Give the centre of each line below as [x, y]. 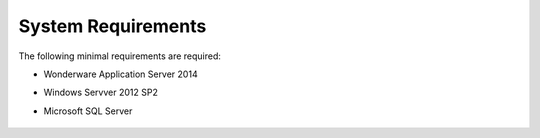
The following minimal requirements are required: [120, 56]
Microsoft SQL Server [88, 111]
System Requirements [112, 26]
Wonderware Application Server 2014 [121, 74]
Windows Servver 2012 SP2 [101, 92]
